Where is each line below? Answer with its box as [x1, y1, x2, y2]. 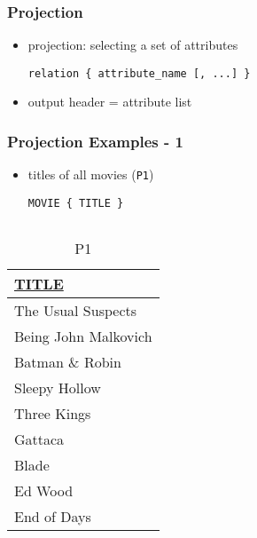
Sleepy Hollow [14, 376, 101, 398]
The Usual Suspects [14, 299, 137, 320]
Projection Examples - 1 [7, 130, 183, 152]
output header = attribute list [27, 92, 192, 111]
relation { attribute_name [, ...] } [27, 67, 251, 80]
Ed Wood [14, 479, 74, 501]
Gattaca [14, 428, 65, 449]
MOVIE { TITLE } [27, 196, 124, 210]
